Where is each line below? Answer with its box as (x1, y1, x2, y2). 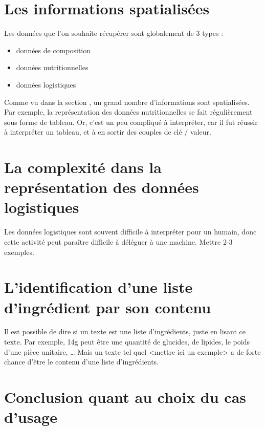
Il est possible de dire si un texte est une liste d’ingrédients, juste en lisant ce (4, 326, 246, 337)
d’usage (4, 406, 57, 427)
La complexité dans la (4, 157, 162, 178)
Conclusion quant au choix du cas (4, 386, 247, 407)
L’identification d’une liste (4, 276, 193, 297)
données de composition (16, 45, 91, 55)
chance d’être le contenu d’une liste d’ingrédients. (4, 356, 159, 367)
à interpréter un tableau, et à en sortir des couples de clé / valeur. (4, 126, 211, 137)
